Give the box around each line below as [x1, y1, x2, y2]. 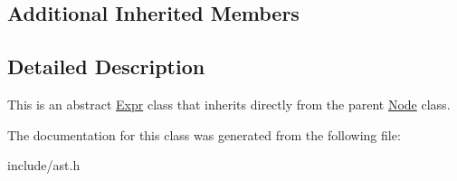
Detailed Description [7, 52, 205, 81]
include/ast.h [7, 156, 81, 175]
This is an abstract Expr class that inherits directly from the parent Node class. [7, 94, 451, 113]
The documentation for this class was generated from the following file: [7, 125, 401, 144]
